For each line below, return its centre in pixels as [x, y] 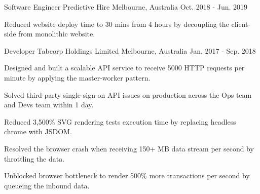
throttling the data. [34, 158]
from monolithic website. [57, 34]
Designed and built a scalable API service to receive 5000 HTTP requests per [124, 68]
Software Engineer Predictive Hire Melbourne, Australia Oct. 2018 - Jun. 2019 [126, 7]
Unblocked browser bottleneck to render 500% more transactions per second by [127, 176]
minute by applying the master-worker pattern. [77, 77]
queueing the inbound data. [47, 185]
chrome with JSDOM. [38, 131]
